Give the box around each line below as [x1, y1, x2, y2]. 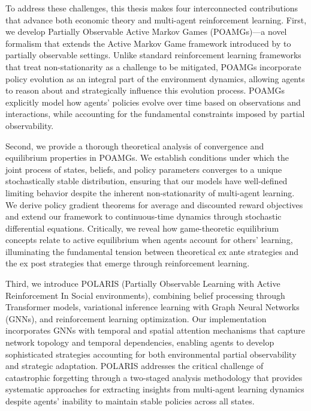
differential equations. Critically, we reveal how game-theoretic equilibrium [5, 221, 279, 234]
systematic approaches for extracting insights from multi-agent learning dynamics [5, 383, 304, 395]
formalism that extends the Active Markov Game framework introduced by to [5, 37, 291, 49]
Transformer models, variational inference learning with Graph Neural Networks [5, 301, 300, 313]
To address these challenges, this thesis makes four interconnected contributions [5, 2, 298, 14]
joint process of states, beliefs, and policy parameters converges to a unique [5, 163, 282, 175]
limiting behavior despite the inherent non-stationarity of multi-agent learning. [5, 186, 295, 199]
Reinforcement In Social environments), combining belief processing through [5, 289, 285, 301]
